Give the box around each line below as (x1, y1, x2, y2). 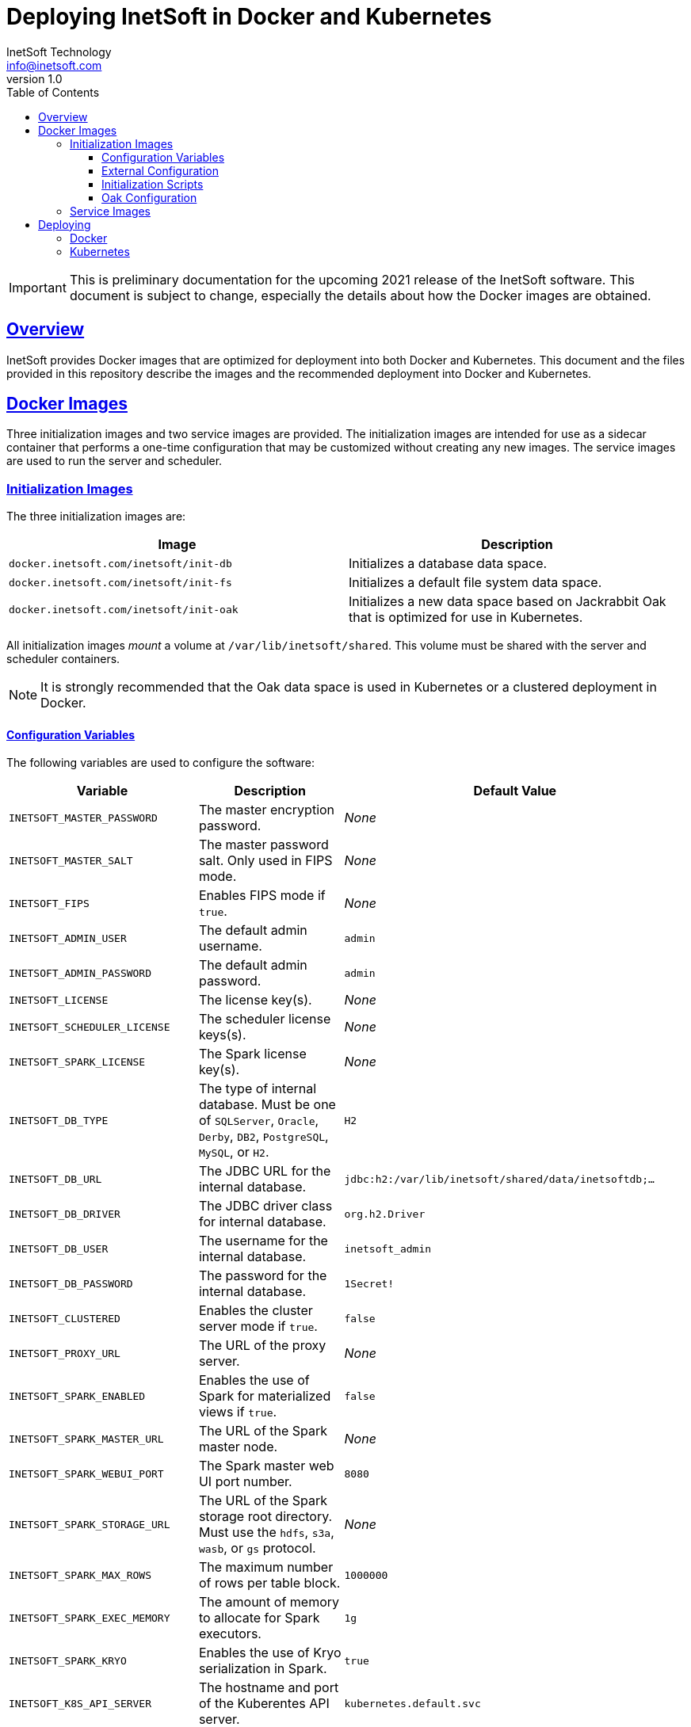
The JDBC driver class (198, 1198, 333, 1214)
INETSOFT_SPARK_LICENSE (9, 1055, 146, 1068)
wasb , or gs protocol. (198, 1540, 316, 1557)
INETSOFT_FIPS (9, 897, 90, 909)
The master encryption (198, 802, 335, 818)
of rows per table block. (198, 1575, 341, 1592)
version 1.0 (6, 71, 63, 86)
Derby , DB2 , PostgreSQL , (198, 1128, 329, 1145)
